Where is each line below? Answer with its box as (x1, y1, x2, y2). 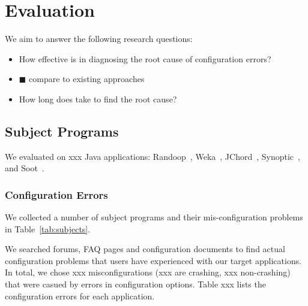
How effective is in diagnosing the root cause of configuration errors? (19, 52, 271, 65)
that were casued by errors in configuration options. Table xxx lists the (5, 278, 266, 290)
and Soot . (5, 162, 44, 174)
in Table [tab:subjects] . (5, 222, 91, 235)
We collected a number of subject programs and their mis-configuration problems (5, 211, 303, 223)
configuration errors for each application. (5, 289, 155, 302)
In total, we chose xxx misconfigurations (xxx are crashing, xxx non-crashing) (5, 266, 291, 278)
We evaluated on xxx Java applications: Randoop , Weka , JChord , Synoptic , (5, 150, 300, 162)
